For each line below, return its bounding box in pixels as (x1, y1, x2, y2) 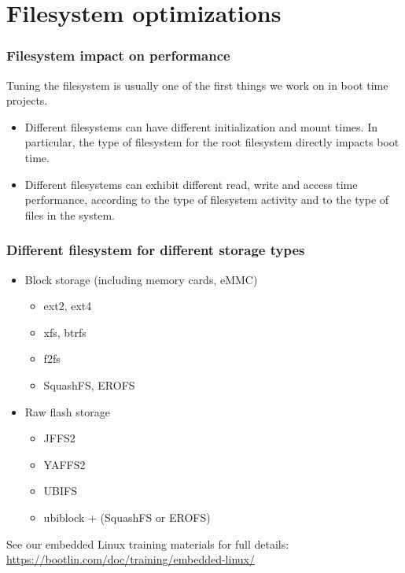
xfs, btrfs (43, 323, 87, 340)
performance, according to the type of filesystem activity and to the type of (24, 191, 389, 208)
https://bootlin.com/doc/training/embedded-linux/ (6, 551, 255, 567)
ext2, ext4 (43, 298, 92, 314)
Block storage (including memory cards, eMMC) (24, 271, 258, 287)
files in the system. (24, 206, 115, 223)
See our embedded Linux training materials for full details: (6, 535, 289, 552)
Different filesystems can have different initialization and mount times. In (24, 118, 377, 135)
